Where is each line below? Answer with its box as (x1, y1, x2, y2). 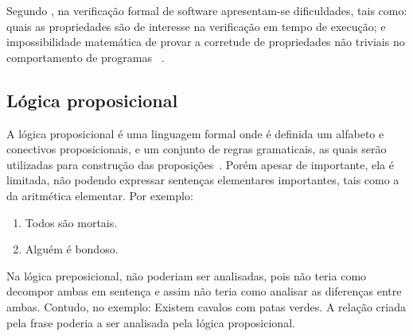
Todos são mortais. (25, 214, 118, 230)
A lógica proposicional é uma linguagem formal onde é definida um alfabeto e (6, 125, 384, 141)
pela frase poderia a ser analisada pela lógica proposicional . (6, 314, 295, 330)
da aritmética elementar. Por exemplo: (6, 187, 193, 203)
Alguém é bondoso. (25, 241, 119, 257)
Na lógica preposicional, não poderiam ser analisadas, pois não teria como (6, 267, 367, 284)
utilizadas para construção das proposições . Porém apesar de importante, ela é (6, 156, 394, 172)
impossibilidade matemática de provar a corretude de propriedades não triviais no (6, 33, 405, 50)
